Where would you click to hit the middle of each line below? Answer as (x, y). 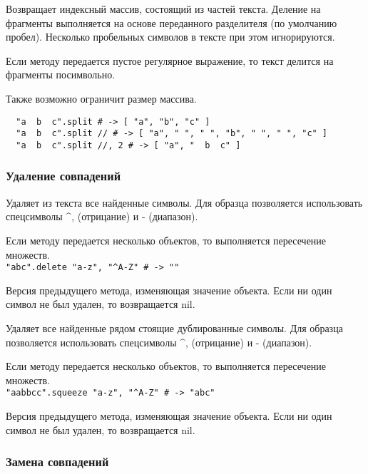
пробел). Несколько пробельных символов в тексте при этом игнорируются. (170, 37)
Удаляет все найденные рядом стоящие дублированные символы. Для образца (174, 328)
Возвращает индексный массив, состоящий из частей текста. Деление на (163, 9)
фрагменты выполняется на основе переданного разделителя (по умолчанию (172, 22)
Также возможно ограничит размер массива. (101, 98)
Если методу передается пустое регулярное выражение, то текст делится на (170, 60)
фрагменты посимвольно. (61, 74)
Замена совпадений (57, 462)
